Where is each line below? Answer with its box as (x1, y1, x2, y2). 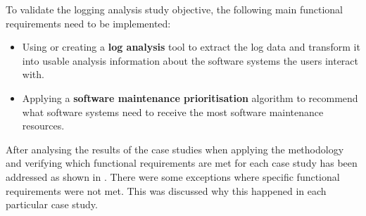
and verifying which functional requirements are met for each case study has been (6, 155, 358, 170)
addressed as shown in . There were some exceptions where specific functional (6, 169, 340, 184)
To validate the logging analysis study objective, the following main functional (6, 2, 343, 16)
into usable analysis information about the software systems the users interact (22, 53, 359, 68)
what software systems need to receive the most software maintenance (22, 104, 324, 119)
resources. (22, 118, 65, 133)
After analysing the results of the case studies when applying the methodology (6, 141, 344, 156)
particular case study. (6, 197, 98, 212)
